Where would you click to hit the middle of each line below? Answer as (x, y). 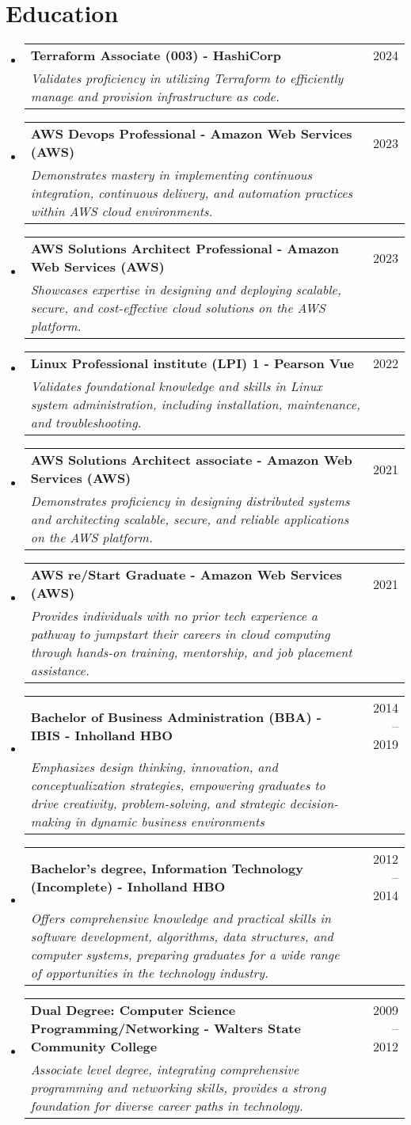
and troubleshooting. (86, 423)
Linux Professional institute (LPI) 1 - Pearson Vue (192, 363)
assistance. (60, 671)
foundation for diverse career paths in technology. (167, 1106)
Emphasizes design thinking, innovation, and (154, 767)
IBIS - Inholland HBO (102, 735)
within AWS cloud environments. (122, 211)
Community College (94, 1047)
